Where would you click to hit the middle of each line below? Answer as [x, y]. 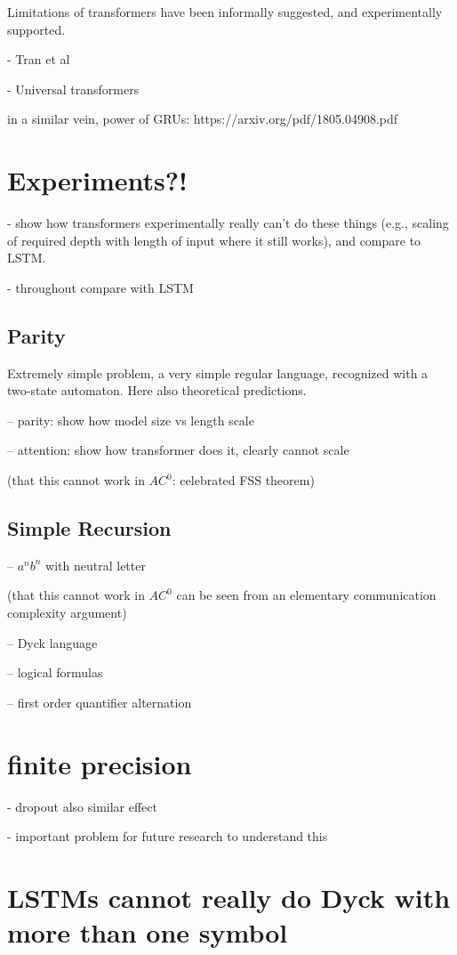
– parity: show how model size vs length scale [131, 420]
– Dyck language [52, 642]
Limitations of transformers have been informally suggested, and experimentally [225, 12]
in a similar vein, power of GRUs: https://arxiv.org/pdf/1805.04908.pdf [203, 119]
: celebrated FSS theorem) [243, 480]
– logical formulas [55, 672]
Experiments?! [97, 180]
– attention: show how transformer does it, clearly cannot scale [178, 450]
